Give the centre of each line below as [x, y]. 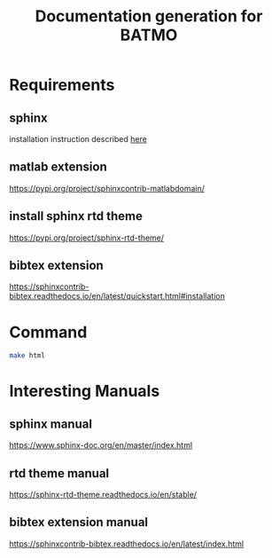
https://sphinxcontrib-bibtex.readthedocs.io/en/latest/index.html [127, 544]
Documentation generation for [149, 16]
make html [27, 356]
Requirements [62, 85]
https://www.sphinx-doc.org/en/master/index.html [101, 445]
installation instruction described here [78, 139]
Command [48, 332]
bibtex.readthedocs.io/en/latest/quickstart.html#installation [117, 296]
